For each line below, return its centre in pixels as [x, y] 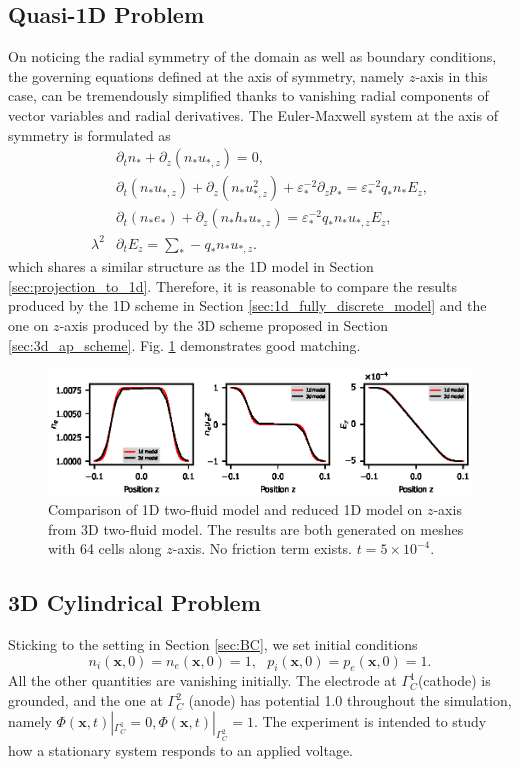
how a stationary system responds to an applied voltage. [181, 749]
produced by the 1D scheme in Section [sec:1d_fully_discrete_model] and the [247, 305]
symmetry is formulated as [89, 134]
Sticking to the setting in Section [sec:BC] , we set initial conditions [213, 644]
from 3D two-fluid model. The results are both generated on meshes [256, 528]
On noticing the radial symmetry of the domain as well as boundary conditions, [252, 56]
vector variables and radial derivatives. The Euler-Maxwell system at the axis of [253, 114]
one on [28, 325]
